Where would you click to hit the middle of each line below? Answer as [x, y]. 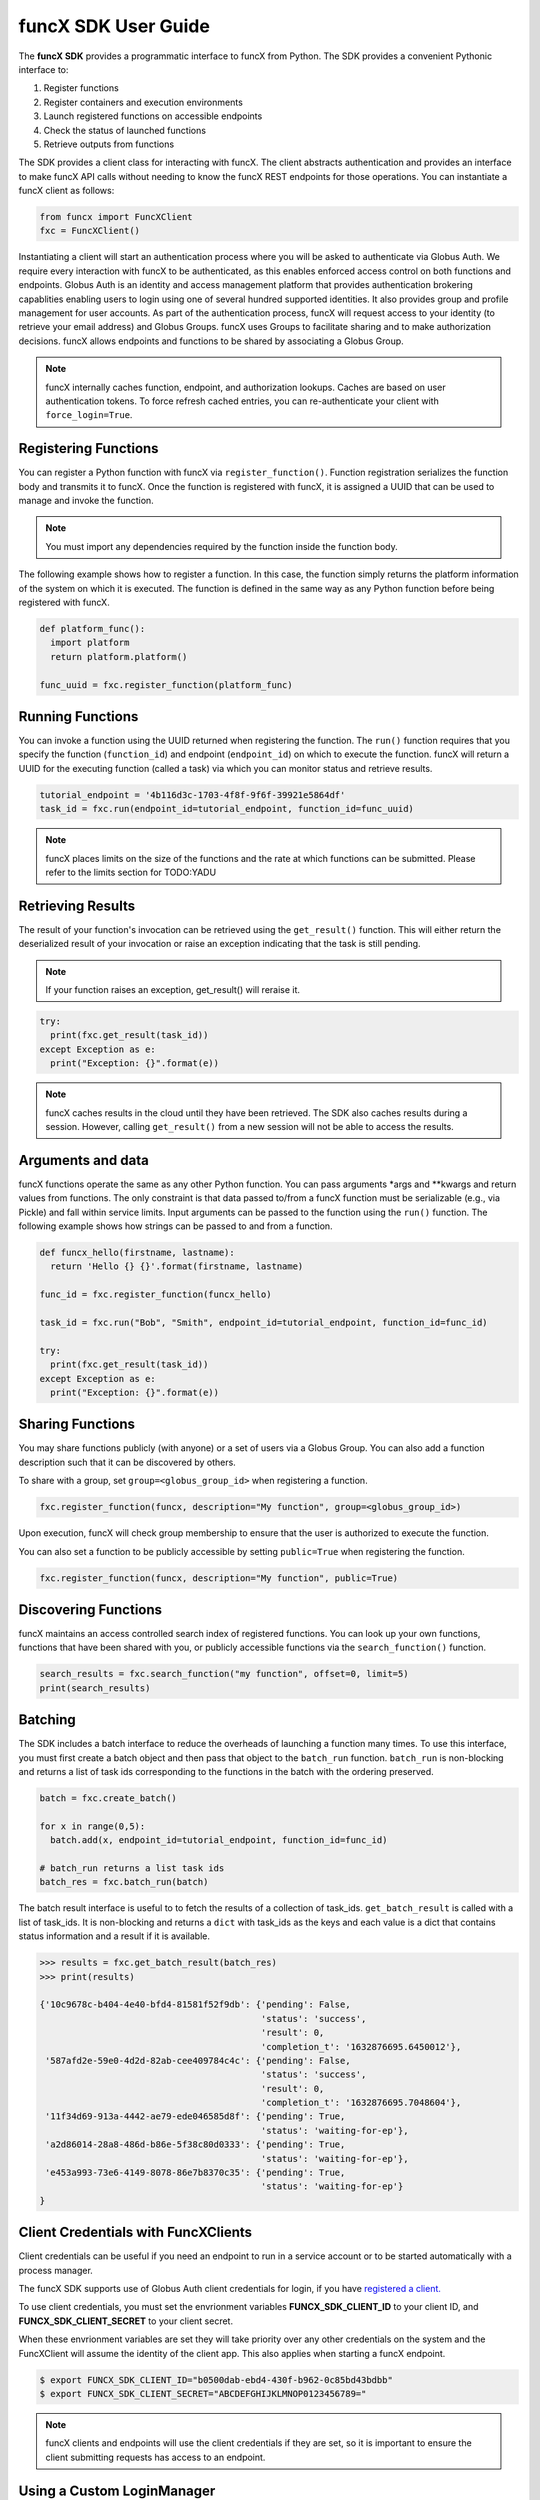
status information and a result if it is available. [114, 1936]
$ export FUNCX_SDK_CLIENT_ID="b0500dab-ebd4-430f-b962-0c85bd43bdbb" [216, 2379]
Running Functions [78, 716]
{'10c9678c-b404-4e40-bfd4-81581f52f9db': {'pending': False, [195, 2004]
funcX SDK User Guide [114, 26]
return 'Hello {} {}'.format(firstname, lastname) [177, 1266]
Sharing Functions [76, 1424]
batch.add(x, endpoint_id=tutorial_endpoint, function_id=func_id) [219, 1840]
